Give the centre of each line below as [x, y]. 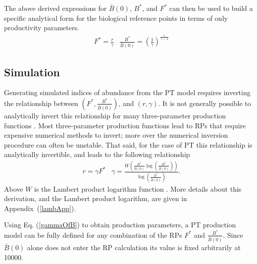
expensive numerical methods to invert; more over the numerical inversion [116, 135]
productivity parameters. [42, 27]
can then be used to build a [211, 8]
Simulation [32, 72]
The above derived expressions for [55, 8]
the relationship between [41, 103]
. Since [233, 235]
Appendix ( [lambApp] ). [40, 208]
